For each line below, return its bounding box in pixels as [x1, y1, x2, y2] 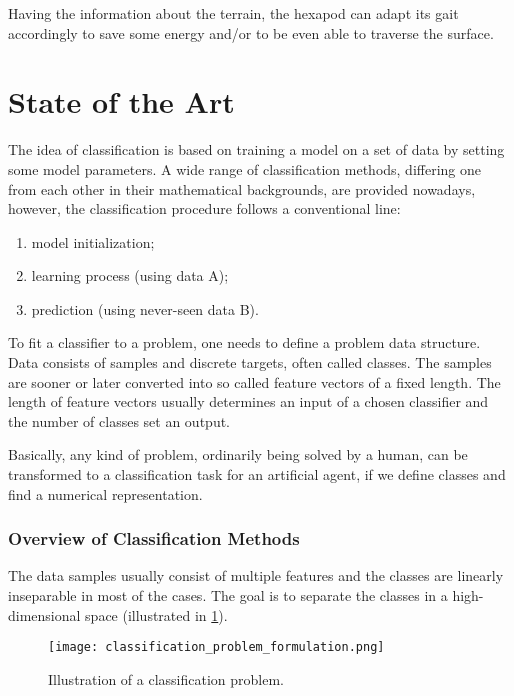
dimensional [8, 604, 81, 625]
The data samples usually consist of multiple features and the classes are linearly [8, 565, 504, 586]
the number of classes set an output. [8, 410, 230, 431]
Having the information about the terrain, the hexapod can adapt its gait [8, 3, 459, 23]
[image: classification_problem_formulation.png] [48, 640, 385, 655]
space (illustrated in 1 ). [85, 604, 228, 625]
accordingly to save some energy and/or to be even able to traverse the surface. [8, 22, 494, 43]
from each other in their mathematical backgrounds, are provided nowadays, [8, 178, 476, 199]
